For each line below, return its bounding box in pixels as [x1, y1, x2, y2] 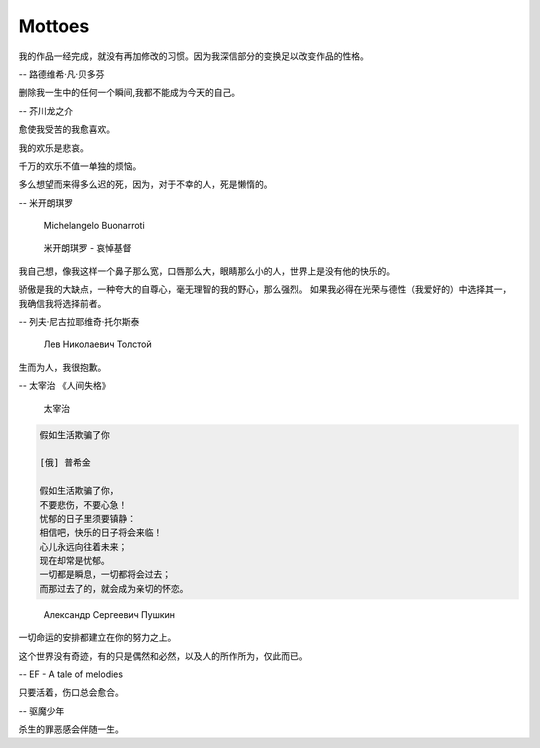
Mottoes [18, 15, 90, 37]
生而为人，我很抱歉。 [18, 361, 107, 373]
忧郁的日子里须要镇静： [39, 513, 137, 524]
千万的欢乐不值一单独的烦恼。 [18, 160, 142, 172]
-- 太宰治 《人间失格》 [18, 380, 111, 392]
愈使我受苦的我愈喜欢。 [18, 123, 115, 135]
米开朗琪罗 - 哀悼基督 [43, 242, 132, 254]
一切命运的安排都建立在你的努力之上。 [18, 631, 177, 644]
